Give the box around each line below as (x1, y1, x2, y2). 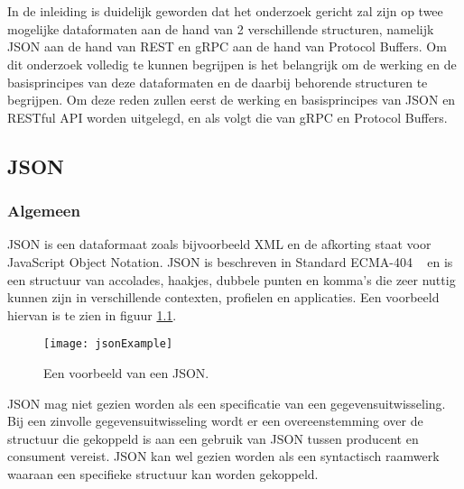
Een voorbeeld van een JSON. (43, 363, 209, 382)
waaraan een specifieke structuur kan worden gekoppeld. (7, 464, 319, 483)
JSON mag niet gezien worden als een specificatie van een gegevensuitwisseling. (7, 393, 446, 412)
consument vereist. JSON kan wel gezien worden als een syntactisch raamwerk (7, 447, 440, 466)
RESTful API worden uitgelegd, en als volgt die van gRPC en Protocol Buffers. (7, 107, 448, 126)
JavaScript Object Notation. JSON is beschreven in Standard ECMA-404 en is (7, 252, 453, 271)
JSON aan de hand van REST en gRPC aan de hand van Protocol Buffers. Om (7, 37, 447, 56)
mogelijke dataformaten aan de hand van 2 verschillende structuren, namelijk (7, 19, 434, 38)
